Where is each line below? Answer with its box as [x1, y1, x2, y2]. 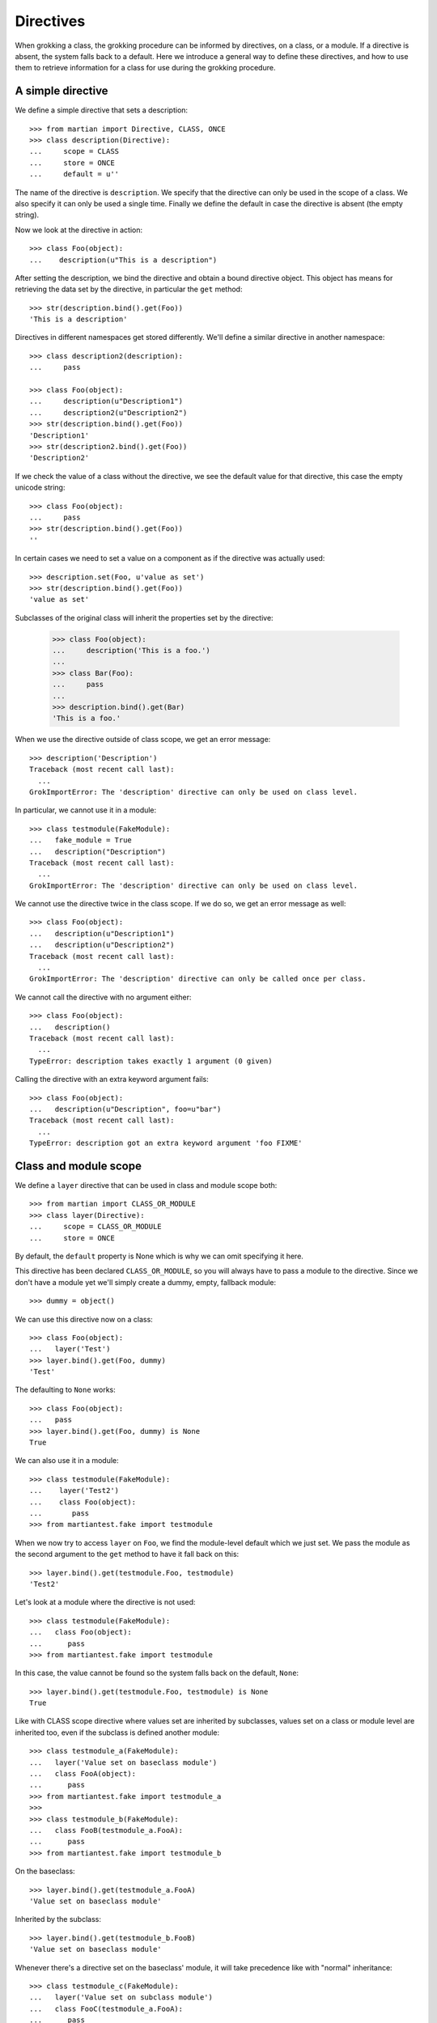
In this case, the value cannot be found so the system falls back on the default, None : [15, 1668, 299, 1678]
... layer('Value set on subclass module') [29, 1993, 214, 2002]
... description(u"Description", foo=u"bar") [29, 1105, 222, 1113]
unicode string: [15, 482, 66, 493]
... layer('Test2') [29, 1486, 120, 1495]
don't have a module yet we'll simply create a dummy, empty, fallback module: [15, 1277, 277, 1287]
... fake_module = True [29, 836, 133, 845]
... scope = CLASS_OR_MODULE [29, 1222, 162, 1232]
